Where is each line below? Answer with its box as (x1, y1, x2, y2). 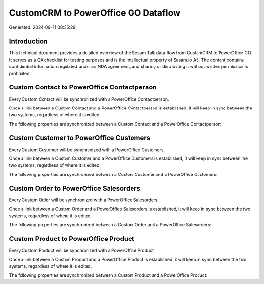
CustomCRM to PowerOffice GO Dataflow (9, 7, 181, 18)
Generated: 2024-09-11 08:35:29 (9, 24, 76, 30)
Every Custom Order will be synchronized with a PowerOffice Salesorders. (9, 197, 159, 203)
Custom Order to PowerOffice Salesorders (9, 184, 140, 193)
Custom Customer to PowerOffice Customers (9, 133, 151, 142)
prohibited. (9, 70, 31, 76)
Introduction (9, 37, 48, 45)
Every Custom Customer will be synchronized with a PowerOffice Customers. (9, 147, 165, 153)
